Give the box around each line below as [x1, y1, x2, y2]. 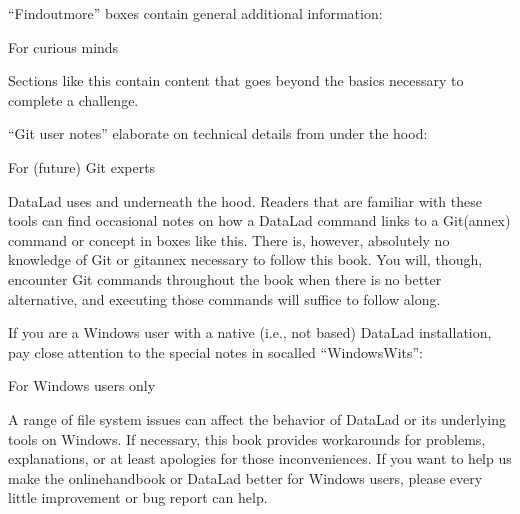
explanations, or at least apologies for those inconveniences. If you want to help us [8, 448, 512, 469]
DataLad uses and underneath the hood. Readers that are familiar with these [8, 190, 482, 211]
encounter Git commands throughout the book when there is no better [8, 268, 442, 289]
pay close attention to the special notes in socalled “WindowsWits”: [8, 341, 423, 362]
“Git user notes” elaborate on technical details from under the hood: [8, 123, 428, 144]
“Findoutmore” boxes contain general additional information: [8, 3, 383, 23]
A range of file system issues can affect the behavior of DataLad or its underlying [8, 408, 506, 429]
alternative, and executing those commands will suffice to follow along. [8, 288, 441, 309]
